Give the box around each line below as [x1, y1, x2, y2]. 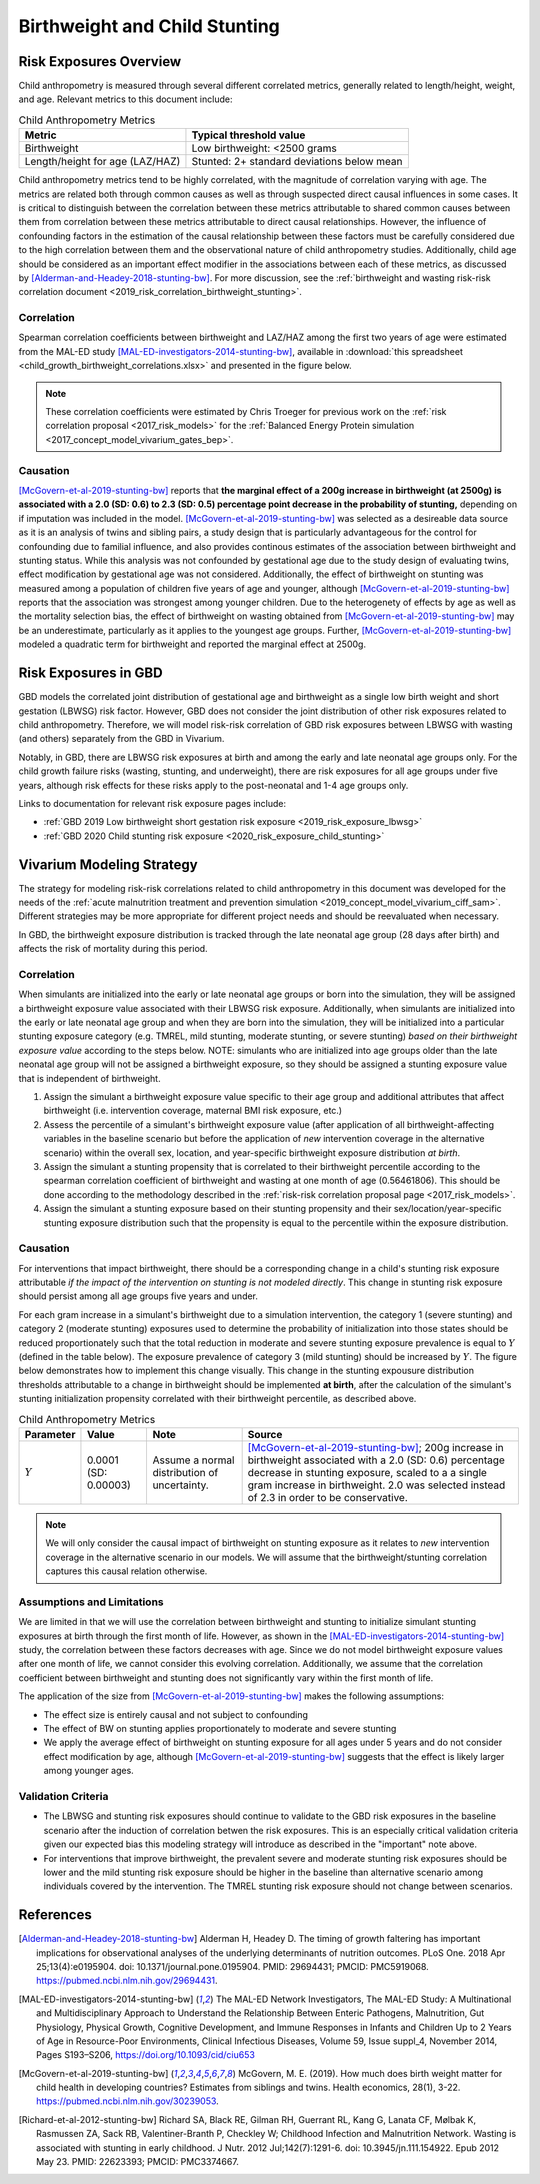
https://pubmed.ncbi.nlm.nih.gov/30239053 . [36, 2095, 219, 2107]
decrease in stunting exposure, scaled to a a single [247, 1465, 487, 1479]
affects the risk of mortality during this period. [18, 943, 209, 955]
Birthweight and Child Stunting [18, 15, 280, 37]
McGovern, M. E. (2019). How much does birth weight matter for [238, 2067, 503, 2079]
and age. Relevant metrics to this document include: [18, 93, 233, 105]
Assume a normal [152, 1453, 235, 1467]
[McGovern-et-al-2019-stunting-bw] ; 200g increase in [247, 1440, 504, 1454]
